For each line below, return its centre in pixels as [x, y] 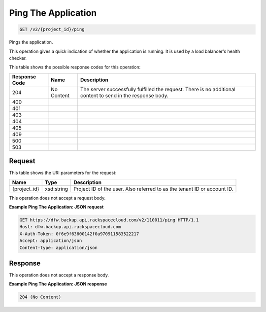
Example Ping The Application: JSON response [58, 284]
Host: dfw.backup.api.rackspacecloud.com [70, 227]
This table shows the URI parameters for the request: [63, 173]
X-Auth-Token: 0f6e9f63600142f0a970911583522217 [79, 234]
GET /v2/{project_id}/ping [52, 29]
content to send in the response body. [124, 95]
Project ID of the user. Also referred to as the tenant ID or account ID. [153, 189]
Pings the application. [31, 42]
